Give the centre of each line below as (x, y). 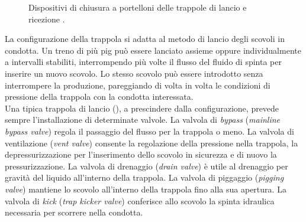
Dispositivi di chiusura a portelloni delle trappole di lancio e (138, 7)
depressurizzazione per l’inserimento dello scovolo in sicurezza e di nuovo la (141, 154)
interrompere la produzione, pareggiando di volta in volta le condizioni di (138, 85)
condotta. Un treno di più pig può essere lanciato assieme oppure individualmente (153, 50)
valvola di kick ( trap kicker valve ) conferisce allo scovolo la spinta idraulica (140, 200)
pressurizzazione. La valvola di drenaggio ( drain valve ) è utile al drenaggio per (146, 166)
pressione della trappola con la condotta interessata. (99, 97)
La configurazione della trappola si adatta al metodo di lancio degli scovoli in (145, 39)
